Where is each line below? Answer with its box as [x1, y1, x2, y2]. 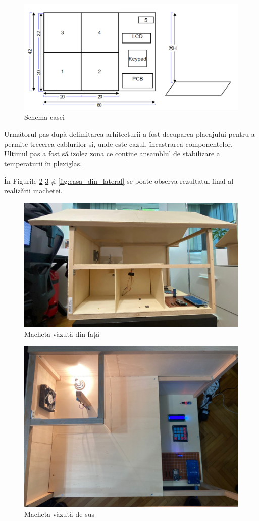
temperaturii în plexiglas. [4, 158, 82, 169]
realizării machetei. [4, 185, 63, 196]
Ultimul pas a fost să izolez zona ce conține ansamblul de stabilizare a [4, 148, 220, 159]
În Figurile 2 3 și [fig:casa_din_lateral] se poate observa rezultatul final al [4, 175, 234, 186]
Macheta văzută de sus [24, 508, 94, 519]
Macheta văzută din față [24, 328, 100, 339]
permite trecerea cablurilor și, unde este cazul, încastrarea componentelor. [4, 138, 233, 149]
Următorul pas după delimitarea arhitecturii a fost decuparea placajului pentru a [4, 128, 255, 139]
